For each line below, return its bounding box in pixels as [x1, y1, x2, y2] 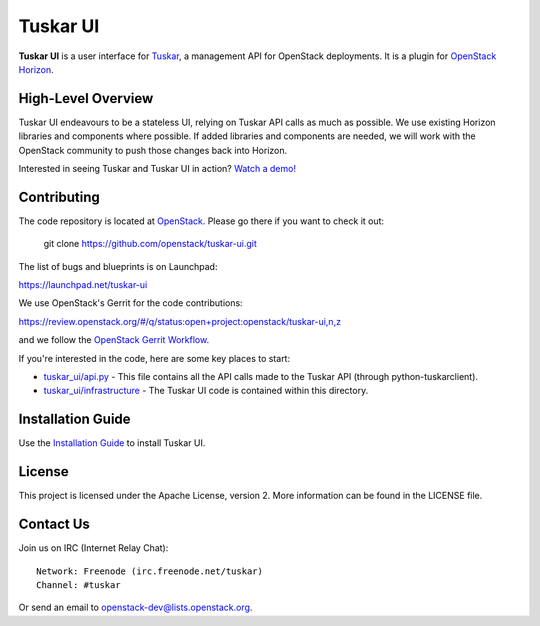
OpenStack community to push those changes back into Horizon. [18, 144, 288, 156]
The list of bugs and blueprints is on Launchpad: [18, 260, 218, 272]
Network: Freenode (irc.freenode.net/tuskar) [36, 565, 264, 577]
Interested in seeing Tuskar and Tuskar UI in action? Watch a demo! [18, 163, 297, 175]
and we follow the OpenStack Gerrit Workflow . [18, 334, 210, 346]
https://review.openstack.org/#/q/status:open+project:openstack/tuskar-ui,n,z [18, 315, 342, 327]
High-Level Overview [18, 90, 154, 107]
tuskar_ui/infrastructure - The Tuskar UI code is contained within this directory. [43, 385, 369, 397]
